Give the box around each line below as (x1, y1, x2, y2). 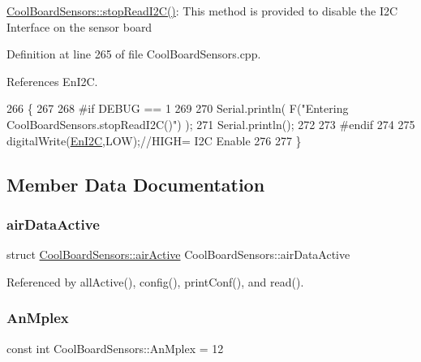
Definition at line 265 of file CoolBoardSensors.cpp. (6, 45, 261, 62)
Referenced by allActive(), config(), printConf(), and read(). (6, 273, 304, 290)
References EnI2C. (6, 72, 98, 89)
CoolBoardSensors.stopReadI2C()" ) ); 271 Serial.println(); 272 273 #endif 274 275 (6, 115, 415, 132)
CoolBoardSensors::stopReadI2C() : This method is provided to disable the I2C (6, 2, 398, 19)
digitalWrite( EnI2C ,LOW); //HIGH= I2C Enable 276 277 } (6, 131, 302, 149)
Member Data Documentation (6, 171, 265, 196)
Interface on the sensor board (6, 18, 153, 35)
